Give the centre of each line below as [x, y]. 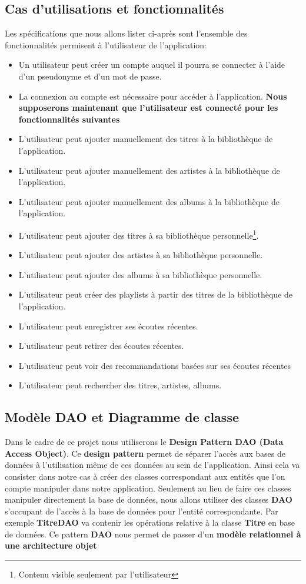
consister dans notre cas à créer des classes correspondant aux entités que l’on [145, 476]
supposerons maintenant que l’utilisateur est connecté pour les [148, 108]
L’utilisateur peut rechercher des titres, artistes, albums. [120, 385]
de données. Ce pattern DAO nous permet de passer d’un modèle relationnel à [153, 534]
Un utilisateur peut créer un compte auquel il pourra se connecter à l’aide [152, 65]
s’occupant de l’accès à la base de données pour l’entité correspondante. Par [142, 511]
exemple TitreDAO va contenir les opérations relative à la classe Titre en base [150, 522]
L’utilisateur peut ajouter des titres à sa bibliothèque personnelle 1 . [139, 234]
